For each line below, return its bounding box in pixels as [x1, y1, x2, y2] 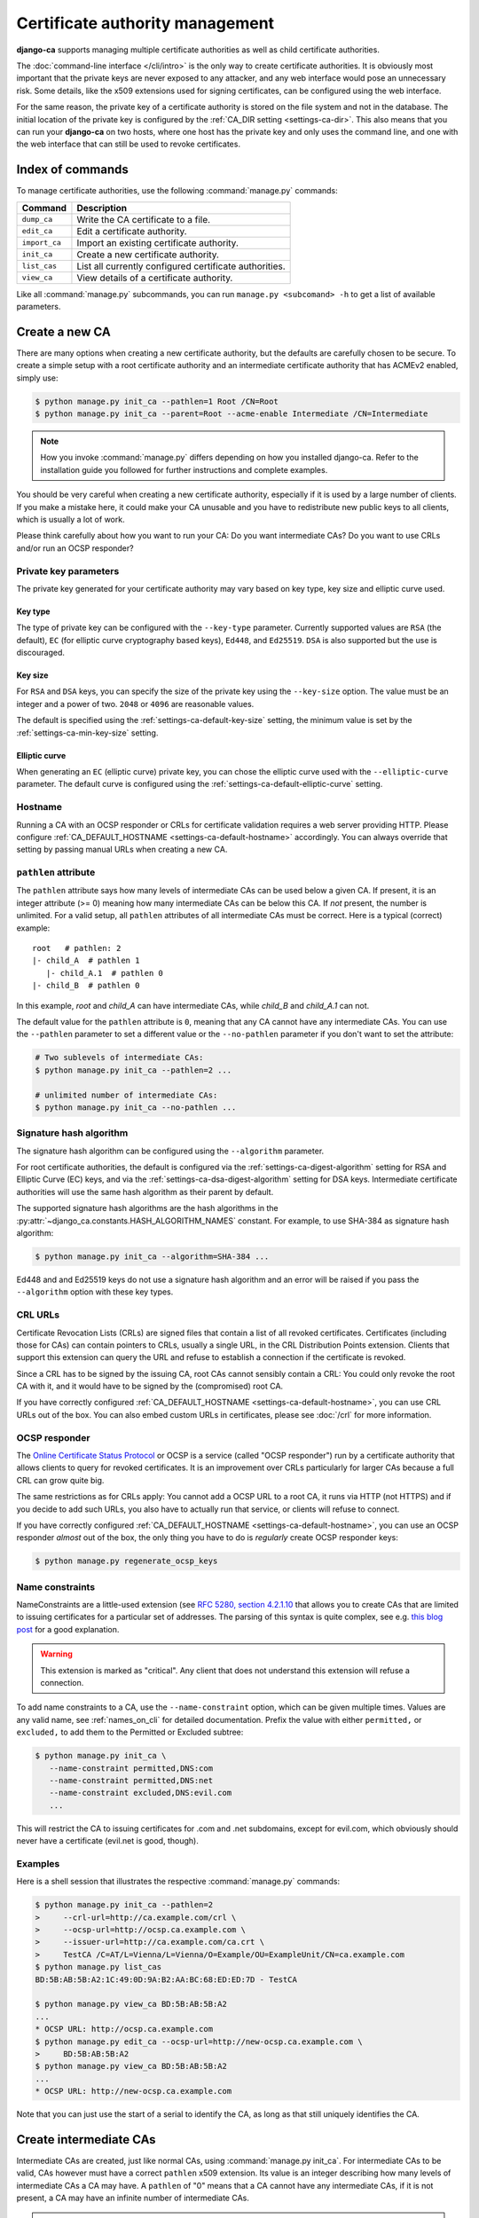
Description [76, 201, 128, 214]
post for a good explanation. [16, 1624, 120, 1634]
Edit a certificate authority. [76, 224, 187, 237]
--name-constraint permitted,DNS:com [49, 1763, 213, 1774]
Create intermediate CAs [16, 2132, 156, 2147]
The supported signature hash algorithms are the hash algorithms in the [16, 1203, 279, 1214]
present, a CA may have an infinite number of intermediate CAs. [16, 2192, 250, 2204]
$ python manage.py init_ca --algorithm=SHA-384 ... [35, 1251, 270, 1262]
